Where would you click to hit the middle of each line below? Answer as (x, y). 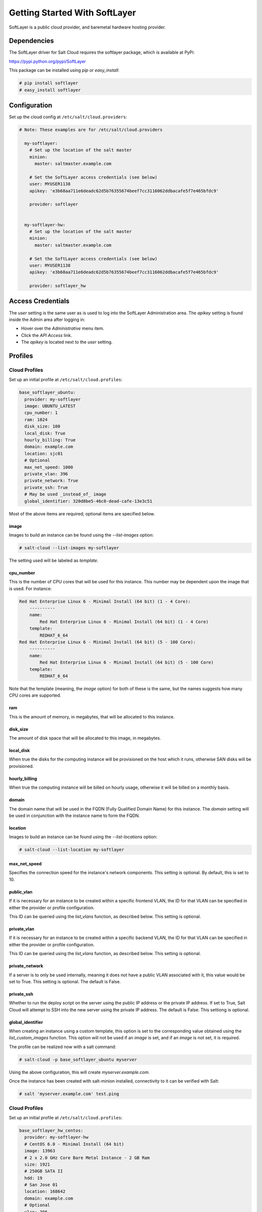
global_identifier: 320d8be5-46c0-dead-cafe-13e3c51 (88, 501)
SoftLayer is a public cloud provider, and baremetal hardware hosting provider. (87, 27)
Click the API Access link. (47, 335)
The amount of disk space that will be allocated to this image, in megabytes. (85, 738)
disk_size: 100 (42, 426)
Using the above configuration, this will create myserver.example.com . (79, 1072)
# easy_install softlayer (50, 90)
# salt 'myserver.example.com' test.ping (69, 1094)
